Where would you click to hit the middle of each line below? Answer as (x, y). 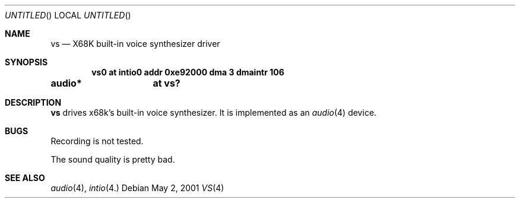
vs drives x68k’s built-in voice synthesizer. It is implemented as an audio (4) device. (214, 112)
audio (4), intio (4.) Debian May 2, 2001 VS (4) (137, 188)
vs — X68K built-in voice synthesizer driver (135, 44)
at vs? (167, 83)
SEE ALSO (25, 178)
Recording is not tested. (97, 141)
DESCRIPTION (33, 102)
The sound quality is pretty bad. (113, 159)
